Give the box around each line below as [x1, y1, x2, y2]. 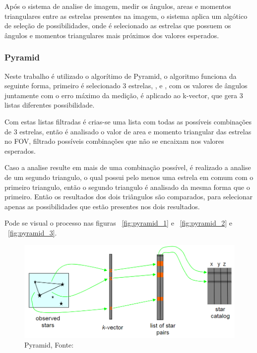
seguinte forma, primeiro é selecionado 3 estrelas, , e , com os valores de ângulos [4, 80, 248, 91]
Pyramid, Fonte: [24, 340, 74, 350]
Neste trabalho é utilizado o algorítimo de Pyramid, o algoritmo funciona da [4, 70, 237, 81]
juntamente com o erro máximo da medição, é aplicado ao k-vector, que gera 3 [4, 90, 243, 100]
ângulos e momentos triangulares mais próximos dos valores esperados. [4, 30, 219, 40]
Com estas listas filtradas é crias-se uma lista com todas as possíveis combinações [4, 116, 252, 126]
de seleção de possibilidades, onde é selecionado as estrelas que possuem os [4, 20, 231, 31]
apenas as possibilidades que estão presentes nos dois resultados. [4, 201, 200, 211]
